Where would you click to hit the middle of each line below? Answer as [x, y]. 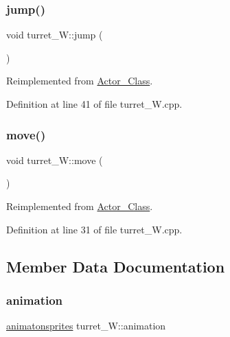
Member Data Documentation [116, 266]
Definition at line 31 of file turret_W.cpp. [94, 229]
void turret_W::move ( [55, 160]
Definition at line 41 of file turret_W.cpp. [94, 104]
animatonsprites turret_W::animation [86, 326]
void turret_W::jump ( [55, 35]
